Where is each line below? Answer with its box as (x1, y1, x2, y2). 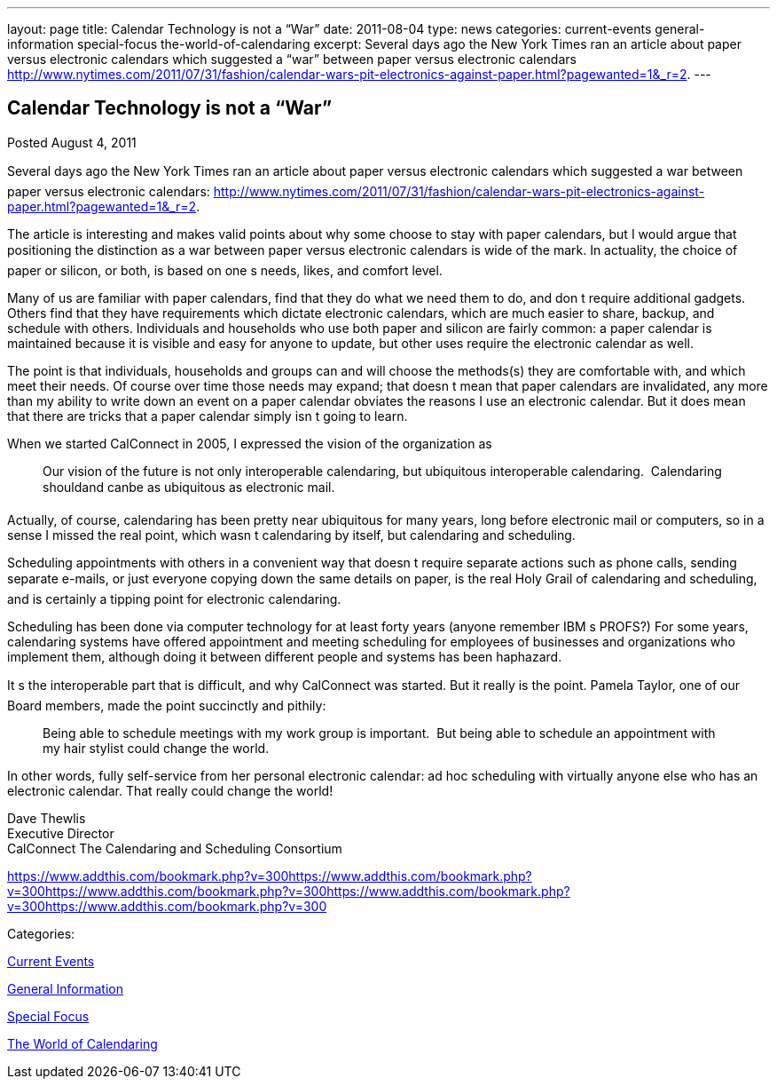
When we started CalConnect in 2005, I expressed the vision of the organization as (7, 435, 492, 451)
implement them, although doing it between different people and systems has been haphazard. (7, 648, 562, 664)
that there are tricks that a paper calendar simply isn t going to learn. (7, 408, 408, 424)
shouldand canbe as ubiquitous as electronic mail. (43, 479, 335, 495)
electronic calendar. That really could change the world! (7, 782, 334, 798)
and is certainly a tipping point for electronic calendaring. (7, 591, 341, 606)
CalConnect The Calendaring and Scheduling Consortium (7, 840, 342, 856)
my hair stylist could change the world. (43, 740, 270, 756)
